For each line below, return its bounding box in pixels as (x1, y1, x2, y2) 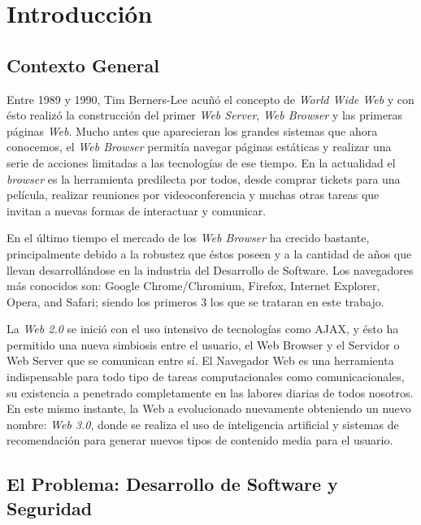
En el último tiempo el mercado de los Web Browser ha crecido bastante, (7, 229, 370, 246)
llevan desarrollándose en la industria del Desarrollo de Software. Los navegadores (7, 261, 414, 278)
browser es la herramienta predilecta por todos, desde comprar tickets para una (7, 170, 401, 187)
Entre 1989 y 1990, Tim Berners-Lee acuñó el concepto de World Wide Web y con (7, 90, 414, 107)
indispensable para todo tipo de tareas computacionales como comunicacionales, (7, 368, 405, 385)
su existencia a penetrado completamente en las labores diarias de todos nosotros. (7, 384, 414, 401)
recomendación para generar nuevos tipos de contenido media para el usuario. (7, 432, 393, 449)
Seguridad (7, 495, 93, 520)
